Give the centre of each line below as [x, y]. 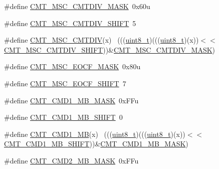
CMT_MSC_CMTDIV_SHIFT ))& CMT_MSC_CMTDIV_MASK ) [110, 49]
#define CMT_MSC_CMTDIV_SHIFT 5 [70, 23]
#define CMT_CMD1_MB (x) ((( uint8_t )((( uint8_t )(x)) [95, 134]
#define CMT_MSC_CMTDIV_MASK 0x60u [77, 6]
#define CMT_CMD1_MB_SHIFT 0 [63, 117]
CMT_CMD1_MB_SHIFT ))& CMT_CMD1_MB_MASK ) [96, 144]
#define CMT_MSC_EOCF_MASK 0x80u [72, 66]
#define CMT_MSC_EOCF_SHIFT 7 [65, 83]
